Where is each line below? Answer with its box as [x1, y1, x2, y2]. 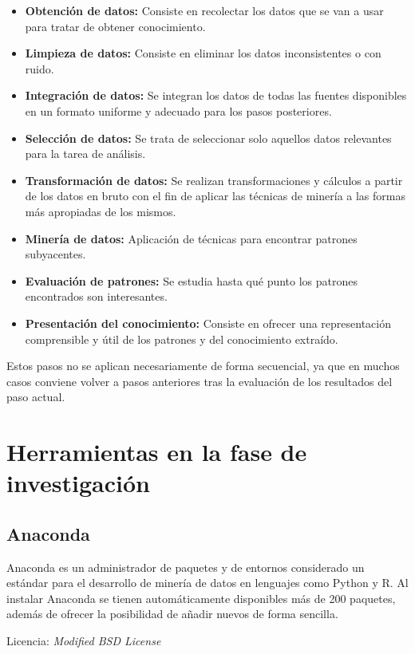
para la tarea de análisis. [25, 145, 146, 162]
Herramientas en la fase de [6, 435, 307, 468]
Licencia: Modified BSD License [6, 632, 161, 649]
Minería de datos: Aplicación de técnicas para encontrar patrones [25, 230, 358, 246]
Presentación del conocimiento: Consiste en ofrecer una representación [25, 314, 391, 331]
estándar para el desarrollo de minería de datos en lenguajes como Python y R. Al [6, 574, 409, 591]
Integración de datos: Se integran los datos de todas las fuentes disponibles [25, 87, 407, 104]
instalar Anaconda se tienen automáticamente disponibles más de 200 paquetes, [6, 589, 396, 606]
